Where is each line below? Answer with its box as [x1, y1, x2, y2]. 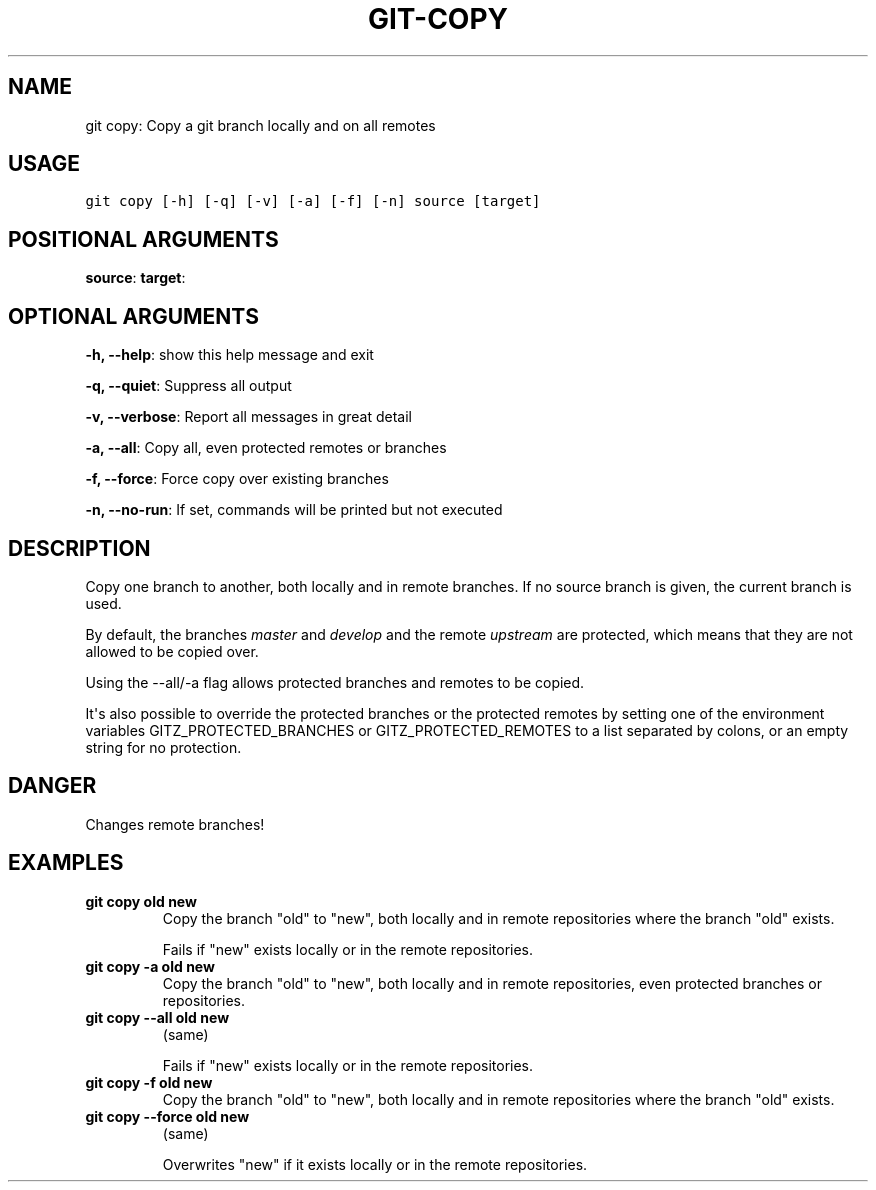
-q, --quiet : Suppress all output [85, 377, 292, 395]
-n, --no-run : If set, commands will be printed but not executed [85, 501, 503, 519]
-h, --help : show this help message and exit [85, 346, 374, 364]
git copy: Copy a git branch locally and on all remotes [85, 116, 436, 134]
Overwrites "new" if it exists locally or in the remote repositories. [162, 1155, 588, 1173]
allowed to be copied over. [85, 642, 259, 660]
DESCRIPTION [8, 535, 151, 561]
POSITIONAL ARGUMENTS [8, 226, 279, 252]
